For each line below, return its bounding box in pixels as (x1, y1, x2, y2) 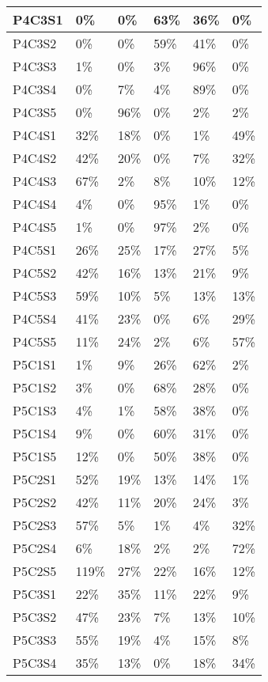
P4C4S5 (13, 218, 57, 236)
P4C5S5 (13, 332, 57, 350)
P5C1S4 (13, 424, 57, 442)
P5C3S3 (13, 631, 57, 649)
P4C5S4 (13, 309, 57, 328)
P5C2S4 (13, 539, 57, 557)
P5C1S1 (13, 355, 57, 373)
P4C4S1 (13, 126, 57, 144)
